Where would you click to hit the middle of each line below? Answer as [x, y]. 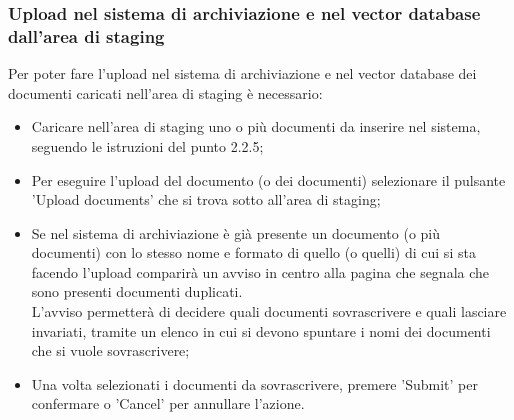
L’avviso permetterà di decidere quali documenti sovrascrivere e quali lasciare [269, 311]
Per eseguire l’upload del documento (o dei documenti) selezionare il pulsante [268, 179]
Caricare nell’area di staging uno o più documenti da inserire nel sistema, [256, 126]
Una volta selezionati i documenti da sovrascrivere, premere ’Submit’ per [254, 383]
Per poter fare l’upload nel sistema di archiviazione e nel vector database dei [242, 73]
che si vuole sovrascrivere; [110, 350]
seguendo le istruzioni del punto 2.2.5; [147, 145]
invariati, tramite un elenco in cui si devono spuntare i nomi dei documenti [261, 330]
